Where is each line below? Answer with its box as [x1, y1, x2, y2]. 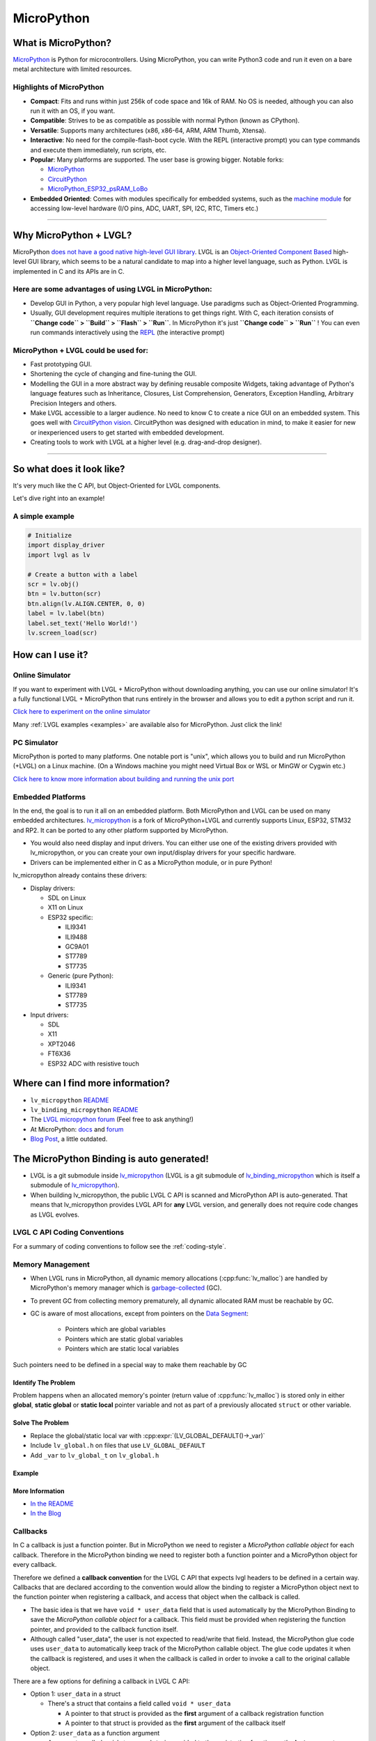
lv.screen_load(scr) [27, 629, 97, 637]
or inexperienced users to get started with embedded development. [30, 428, 224, 437]
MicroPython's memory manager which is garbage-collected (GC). [30, 1283, 222, 1292]
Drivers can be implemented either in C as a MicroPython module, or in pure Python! [30, 858, 272, 866]
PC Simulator [13, 737, 58, 747]
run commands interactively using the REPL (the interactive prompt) [30, 328, 225, 336]
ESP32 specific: [47, 913, 93, 921]
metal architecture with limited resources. [13, 65, 132, 73]
